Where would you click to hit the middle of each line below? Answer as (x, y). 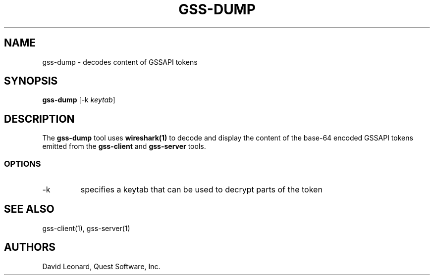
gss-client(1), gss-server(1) (86, 228)
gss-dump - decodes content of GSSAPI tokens (120, 62)
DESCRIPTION (39, 119)
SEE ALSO (29, 209)
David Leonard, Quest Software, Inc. (101, 266)
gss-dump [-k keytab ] (79, 100)
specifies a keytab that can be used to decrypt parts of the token (201, 190)
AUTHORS (30, 247)
